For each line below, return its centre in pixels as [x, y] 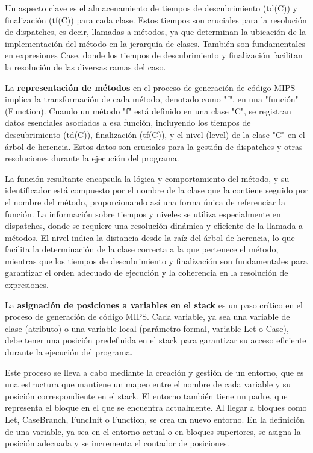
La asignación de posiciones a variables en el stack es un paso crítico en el [154, 305]
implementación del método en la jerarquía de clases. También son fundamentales [155, 43]
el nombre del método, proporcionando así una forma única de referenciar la [145, 202]
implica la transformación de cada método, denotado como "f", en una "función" [152, 99]
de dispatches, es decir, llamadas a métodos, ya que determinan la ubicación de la [156, 32]
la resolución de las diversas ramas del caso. [85, 67]
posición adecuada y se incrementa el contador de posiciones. [117, 443]
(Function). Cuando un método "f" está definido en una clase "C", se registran [148, 111]
